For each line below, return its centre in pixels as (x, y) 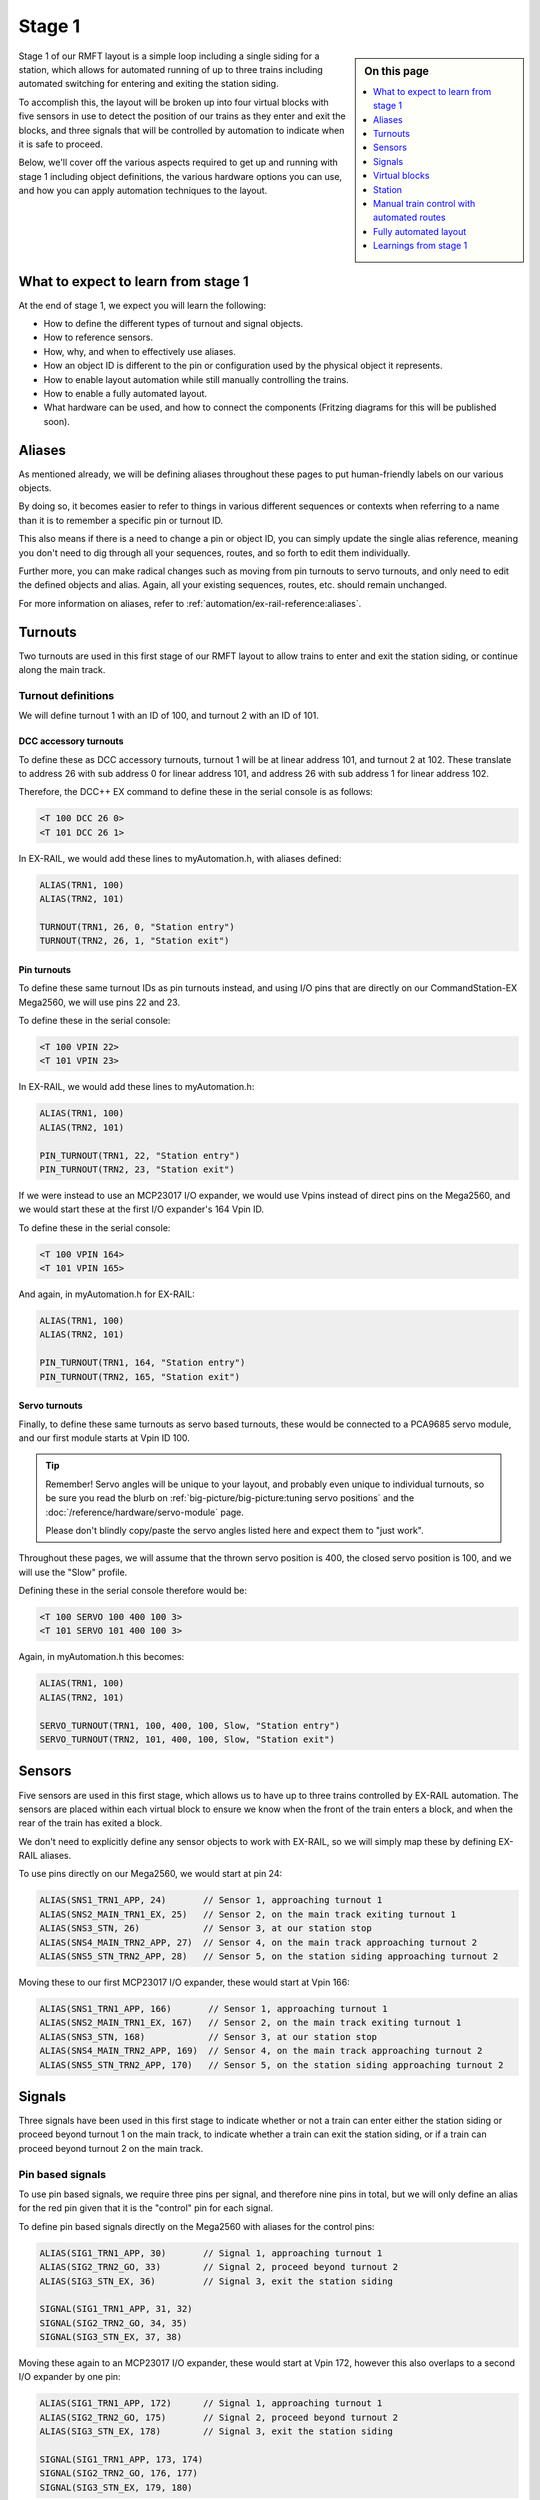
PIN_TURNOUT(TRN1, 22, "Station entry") (139, 1155)
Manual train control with (424, 203)
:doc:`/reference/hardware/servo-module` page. (145, 1512)
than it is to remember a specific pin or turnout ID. (121, 520)
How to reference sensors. (98, 337)
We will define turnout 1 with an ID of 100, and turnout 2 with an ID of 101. (169, 716)
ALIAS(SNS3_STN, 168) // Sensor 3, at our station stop (208, 2036)
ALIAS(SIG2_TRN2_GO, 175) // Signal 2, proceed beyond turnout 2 (219, 2417)
